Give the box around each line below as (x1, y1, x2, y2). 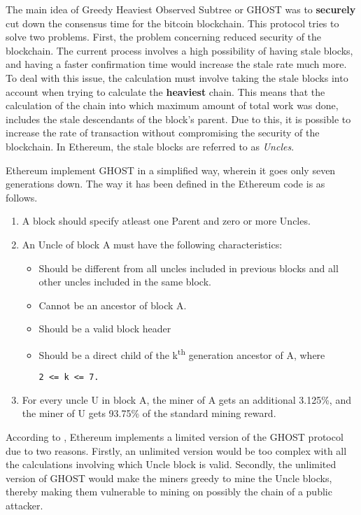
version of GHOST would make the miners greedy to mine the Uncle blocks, (6, 470, 332, 485)
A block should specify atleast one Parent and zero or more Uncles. (22, 213, 311, 228)
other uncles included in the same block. (38, 274, 211, 289)
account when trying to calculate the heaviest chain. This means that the (6, 84, 325, 99)
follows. (6, 190, 38, 204)
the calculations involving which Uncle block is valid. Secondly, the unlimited (6, 457, 337, 472)
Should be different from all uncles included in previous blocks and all (38, 260, 339, 275)
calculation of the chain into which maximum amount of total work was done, (6, 98, 339, 113)
